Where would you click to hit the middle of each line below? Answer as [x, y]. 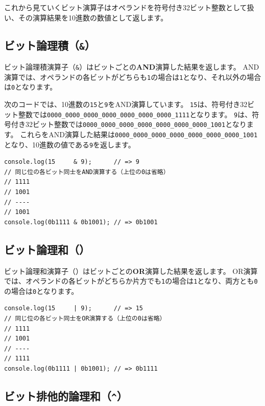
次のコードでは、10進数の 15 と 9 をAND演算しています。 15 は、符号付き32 [126, 104]
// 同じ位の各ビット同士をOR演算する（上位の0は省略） [85, 319]
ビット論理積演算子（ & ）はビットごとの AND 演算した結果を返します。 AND [132, 66]
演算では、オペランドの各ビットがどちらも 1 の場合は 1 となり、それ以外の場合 [133, 77]
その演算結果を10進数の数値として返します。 [93, 17]
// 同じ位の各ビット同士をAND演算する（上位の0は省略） [87, 172]
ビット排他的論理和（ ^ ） [66, 396]
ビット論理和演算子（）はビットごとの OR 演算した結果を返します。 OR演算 [131, 271]
